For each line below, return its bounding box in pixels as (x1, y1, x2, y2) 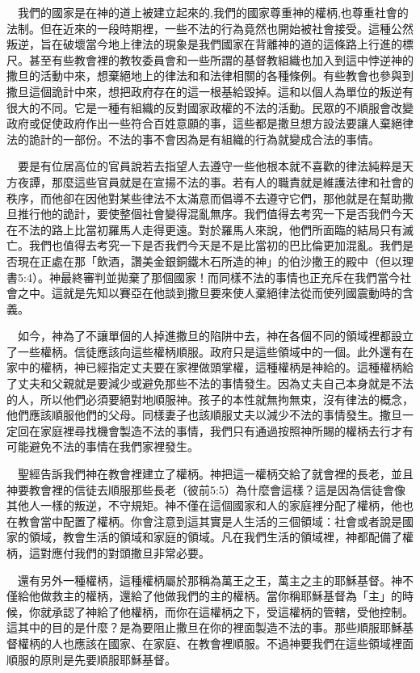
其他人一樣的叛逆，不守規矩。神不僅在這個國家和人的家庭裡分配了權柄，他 (6, 497, 402, 514)
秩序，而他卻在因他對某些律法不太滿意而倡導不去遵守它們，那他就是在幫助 (6, 189, 402, 206)
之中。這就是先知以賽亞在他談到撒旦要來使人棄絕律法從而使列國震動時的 (17, 284, 402, 301)
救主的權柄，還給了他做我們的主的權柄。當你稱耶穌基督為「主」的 (51, 587, 402, 604)
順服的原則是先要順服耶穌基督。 (6, 650, 176, 667)
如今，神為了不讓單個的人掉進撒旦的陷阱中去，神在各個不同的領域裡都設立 (17, 327, 414, 344)
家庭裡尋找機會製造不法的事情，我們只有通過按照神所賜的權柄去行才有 (40, 422, 414, 439)
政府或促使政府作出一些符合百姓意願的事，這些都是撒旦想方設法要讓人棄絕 (6, 115, 402, 132)
